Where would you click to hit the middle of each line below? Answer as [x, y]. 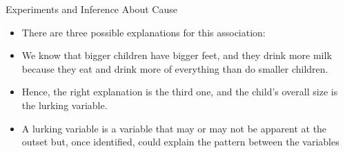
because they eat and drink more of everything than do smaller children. [175, 68]
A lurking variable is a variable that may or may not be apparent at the [174, 128]
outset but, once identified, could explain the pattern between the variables [180, 142]
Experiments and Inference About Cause [91, 9]
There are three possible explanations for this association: [144, 32]
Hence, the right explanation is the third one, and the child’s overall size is [180, 92]
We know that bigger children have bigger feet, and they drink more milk [177, 55]
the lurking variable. [65, 105]
